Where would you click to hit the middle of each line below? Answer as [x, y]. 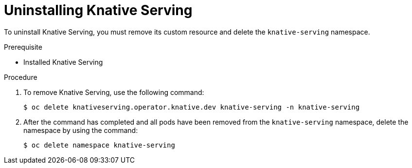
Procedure [21, 77]
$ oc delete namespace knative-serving [99, 145]
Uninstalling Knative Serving [98, 10]
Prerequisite [23, 47]
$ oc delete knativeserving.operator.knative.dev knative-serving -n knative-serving [192, 107]
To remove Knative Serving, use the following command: [114, 92]
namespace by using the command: [81, 130]
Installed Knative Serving [63, 62]
